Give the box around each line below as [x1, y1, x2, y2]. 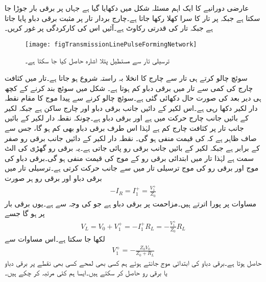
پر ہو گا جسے [5, 208, 45, 219]
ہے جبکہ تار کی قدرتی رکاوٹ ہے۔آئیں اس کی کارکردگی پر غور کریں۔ [5, 22, 213, 33]
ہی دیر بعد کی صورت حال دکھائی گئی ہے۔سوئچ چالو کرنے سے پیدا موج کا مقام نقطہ [5, 92, 261, 103]
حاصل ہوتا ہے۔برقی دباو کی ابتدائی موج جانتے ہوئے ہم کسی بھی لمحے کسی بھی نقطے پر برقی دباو [5, 257, 262, 268]
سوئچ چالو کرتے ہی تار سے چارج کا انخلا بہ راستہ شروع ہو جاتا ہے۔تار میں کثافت [5, 73, 248, 83]
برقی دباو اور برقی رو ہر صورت [5, 172, 102, 183]
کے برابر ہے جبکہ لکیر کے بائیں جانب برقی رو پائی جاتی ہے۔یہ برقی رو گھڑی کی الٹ [5, 143, 260, 153]
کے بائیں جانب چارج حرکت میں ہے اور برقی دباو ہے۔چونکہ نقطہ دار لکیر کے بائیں [5, 112, 249, 123]
